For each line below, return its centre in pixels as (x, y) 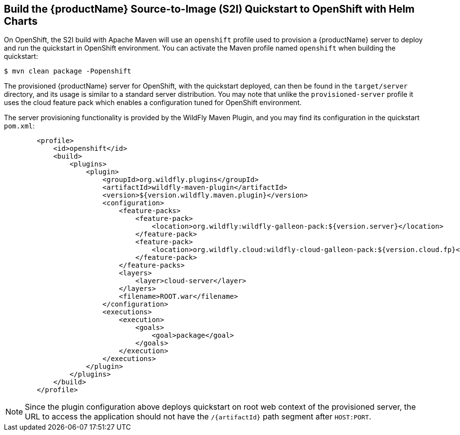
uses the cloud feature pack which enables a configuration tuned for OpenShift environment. (153, 103)
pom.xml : (19, 126)
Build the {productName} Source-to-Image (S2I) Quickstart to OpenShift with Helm (209, 9)
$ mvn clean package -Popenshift (68, 71)
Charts (21, 21)
